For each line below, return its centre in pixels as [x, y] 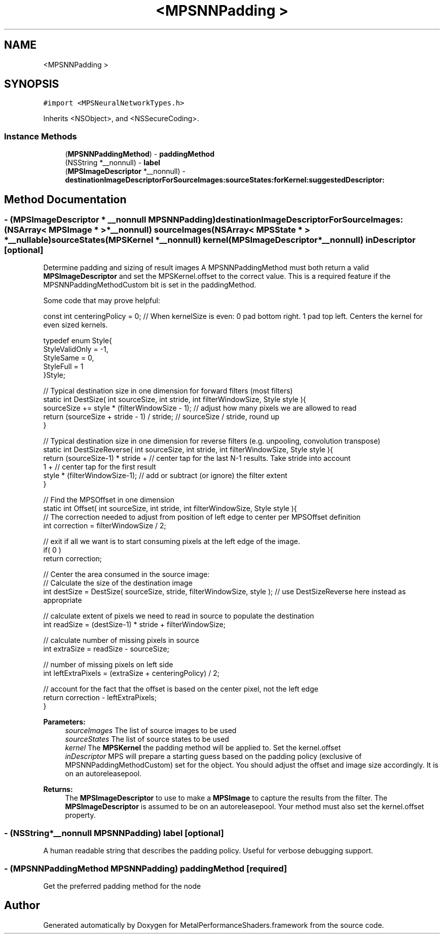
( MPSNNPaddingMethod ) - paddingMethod [140, 154]
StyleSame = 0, [69, 358]
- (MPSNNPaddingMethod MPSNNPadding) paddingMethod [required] [146, 868]
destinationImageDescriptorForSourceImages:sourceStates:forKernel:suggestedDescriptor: [225, 180]
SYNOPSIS [32, 84]
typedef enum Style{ [78, 341]
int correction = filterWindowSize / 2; [105, 526]
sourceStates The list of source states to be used [147, 739]
